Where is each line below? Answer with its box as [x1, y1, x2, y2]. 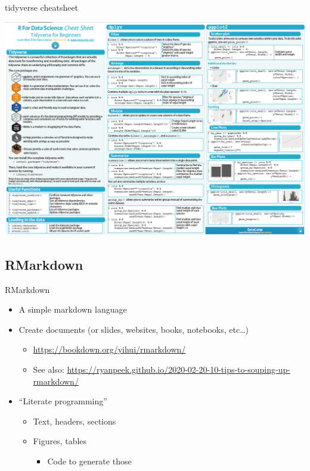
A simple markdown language [18, 303, 127, 316]
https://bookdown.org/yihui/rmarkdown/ [33, 343, 186, 355]
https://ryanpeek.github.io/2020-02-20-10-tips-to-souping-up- [67, 363, 290, 376]
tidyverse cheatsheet [5, 1, 79, 13]
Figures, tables [33, 435, 87, 447]
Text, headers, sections [33, 414, 116, 427]
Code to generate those [47, 455, 132, 467]
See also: [33, 363, 64, 376]
